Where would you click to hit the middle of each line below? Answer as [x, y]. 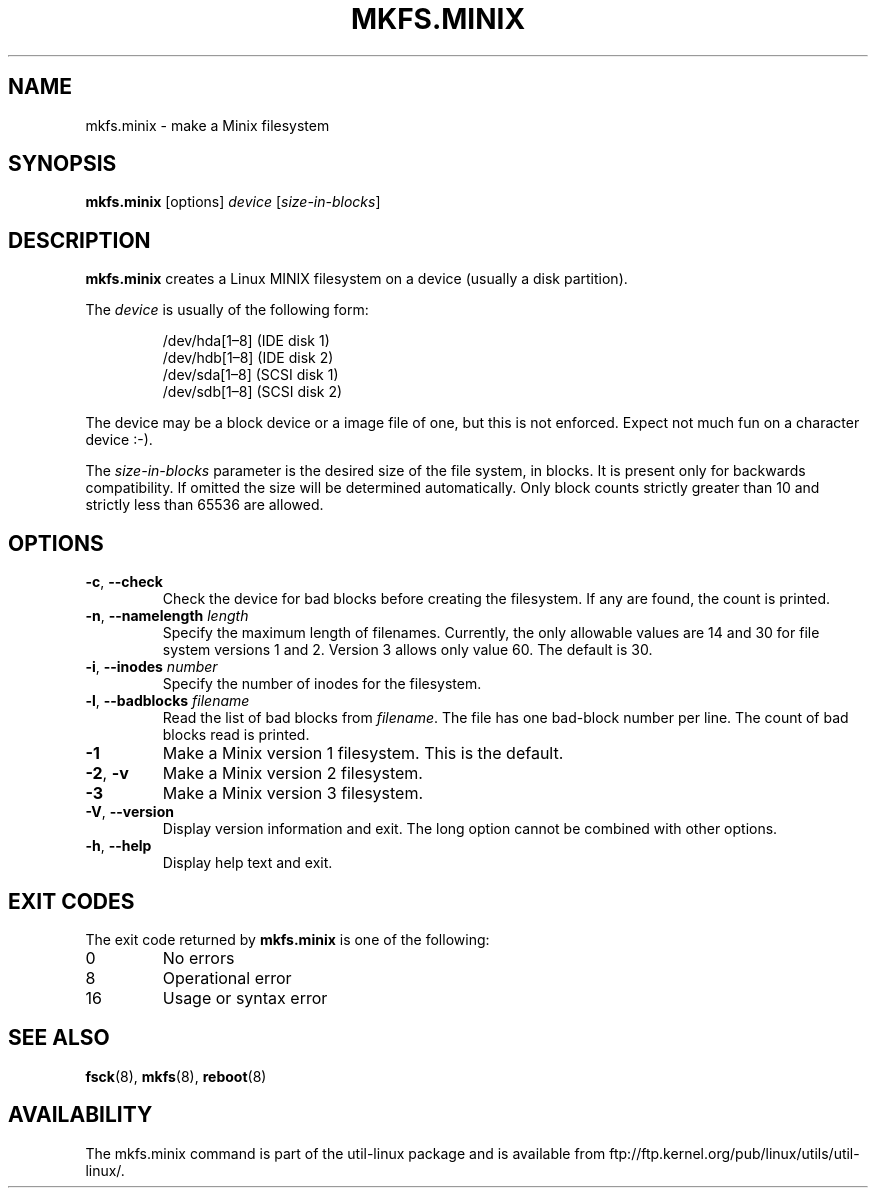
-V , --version [129, 812]
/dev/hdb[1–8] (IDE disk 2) [248, 358]
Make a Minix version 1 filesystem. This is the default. [363, 753]
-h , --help [118, 846]
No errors [198, 957]
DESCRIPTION [79, 240]
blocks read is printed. [236, 735]
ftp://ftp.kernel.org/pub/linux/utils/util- [734, 1153]
